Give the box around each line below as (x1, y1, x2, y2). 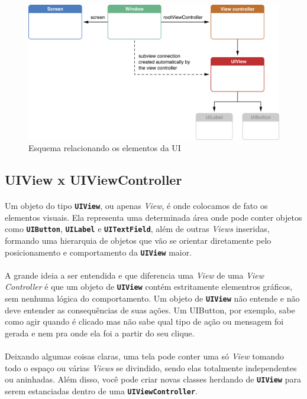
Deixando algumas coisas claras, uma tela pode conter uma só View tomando (5, 350, 284, 362)
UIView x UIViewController (5, 171, 182, 189)
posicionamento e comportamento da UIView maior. (5, 246, 192, 258)
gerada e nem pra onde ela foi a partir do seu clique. (5, 326, 195, 339)
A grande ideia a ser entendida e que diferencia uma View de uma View (5, 269, 264, 281)
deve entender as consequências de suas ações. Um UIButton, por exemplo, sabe (5, 303, 295, 316)
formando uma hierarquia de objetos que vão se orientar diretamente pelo (5, 234, 272, 247)
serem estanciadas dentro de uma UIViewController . (5, 385, 198, 397)
